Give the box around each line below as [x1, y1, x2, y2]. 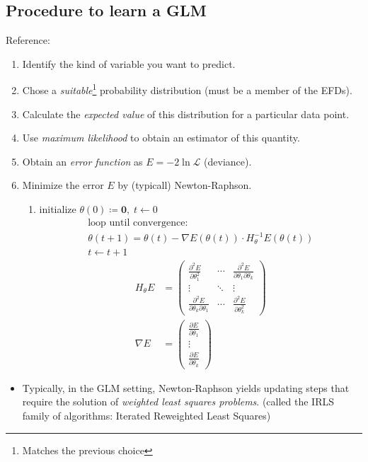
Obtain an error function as [22, 154, 143, 168]
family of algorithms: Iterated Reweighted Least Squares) [22, 408, 271, 422]
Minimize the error [22, 178, 104, 192]
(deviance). [204, 154, 252, 168]
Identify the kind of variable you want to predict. [22, 56, 236, 71]
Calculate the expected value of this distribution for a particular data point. [22, 106, 350, 121]
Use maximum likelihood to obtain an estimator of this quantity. [22, 130, 300, 145]
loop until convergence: [88, 217, 188, 228]
